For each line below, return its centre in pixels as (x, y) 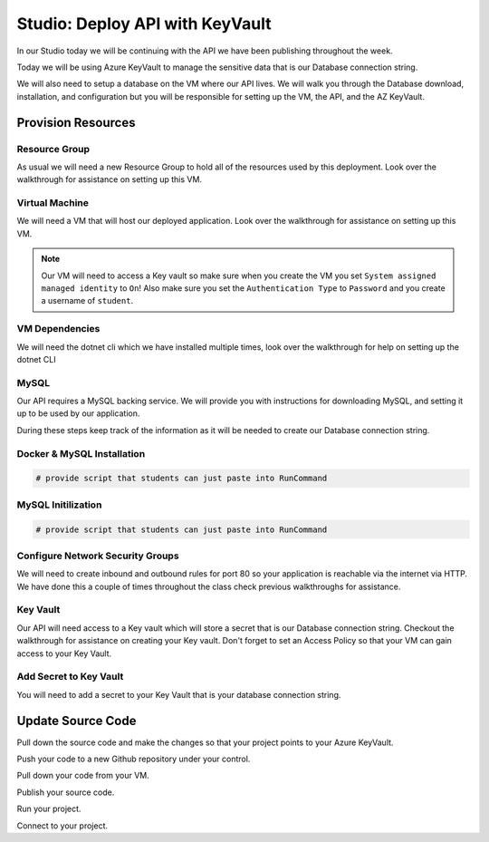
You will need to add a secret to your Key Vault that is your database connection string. (179, 694)
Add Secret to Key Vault (70, 677)
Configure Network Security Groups (98, 556)
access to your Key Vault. (64, 653)
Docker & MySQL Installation (81, 453)
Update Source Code (77, 721)
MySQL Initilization (59, 505)
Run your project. (49, 809)
